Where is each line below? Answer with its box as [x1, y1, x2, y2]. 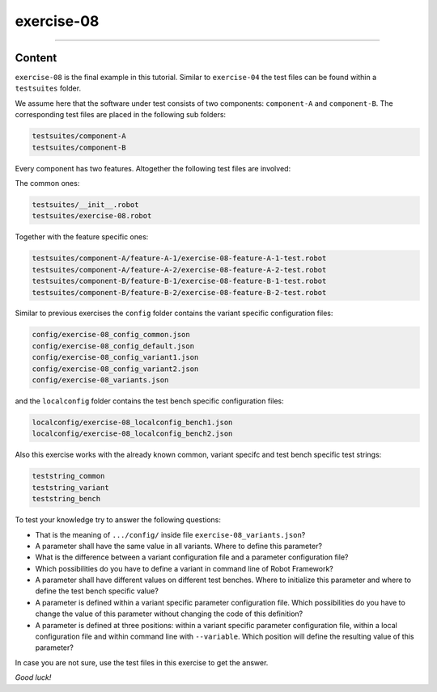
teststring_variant [32, 483, 109, 492]
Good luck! [15, 673, 52, 682]
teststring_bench [32, 494, 101, 504]
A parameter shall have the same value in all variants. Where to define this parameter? [35, 541, 323, 551]
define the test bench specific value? [35, 586, 159, 596]
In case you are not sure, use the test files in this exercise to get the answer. [15, 657, 269, 667]
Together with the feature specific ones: [15, 232, 149, 242]
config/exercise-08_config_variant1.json [32, 352, 199, 362]
